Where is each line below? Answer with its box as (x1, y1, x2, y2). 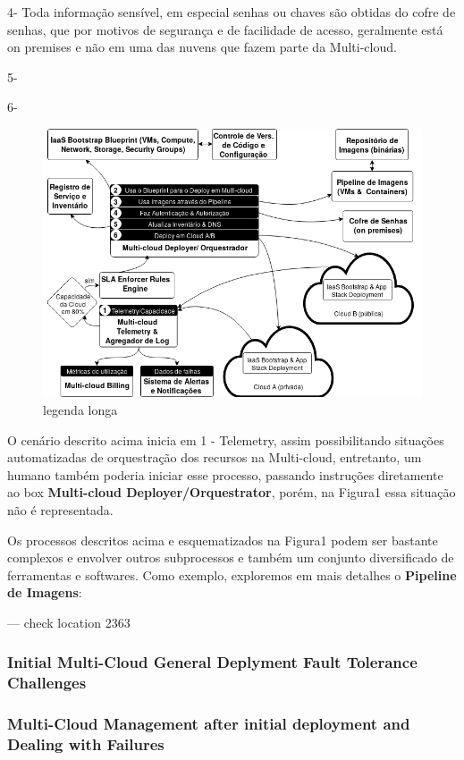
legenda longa (43, 400, 118, 418)
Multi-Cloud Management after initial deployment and (7, 713, 410, 735)
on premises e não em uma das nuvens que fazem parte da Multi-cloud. (7, 38, 397, 56)
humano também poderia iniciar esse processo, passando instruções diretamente (7, 465, 443, 484)
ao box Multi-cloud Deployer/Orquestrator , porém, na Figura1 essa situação (7, 483, 456, 502)
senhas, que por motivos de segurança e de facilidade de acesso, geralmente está (7, 20, 443, 38)
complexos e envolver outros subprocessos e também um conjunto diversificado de (7, 548, 454, 567)
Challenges (7, 671, 87, 694)
